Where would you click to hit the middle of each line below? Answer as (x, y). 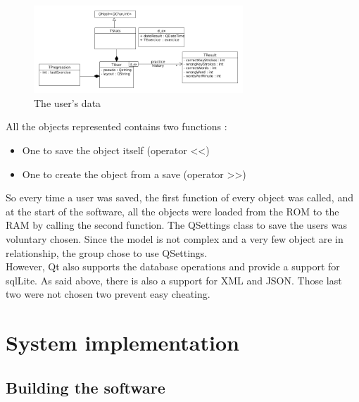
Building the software (86, 387)
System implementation (122, 343)
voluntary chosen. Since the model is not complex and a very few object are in (175, 238)
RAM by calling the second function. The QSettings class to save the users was (176, 225)
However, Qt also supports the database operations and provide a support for (173, 266)
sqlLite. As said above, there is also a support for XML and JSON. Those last (174, 280)
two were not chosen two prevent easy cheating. (108, 294)
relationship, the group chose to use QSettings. (107, 252)
